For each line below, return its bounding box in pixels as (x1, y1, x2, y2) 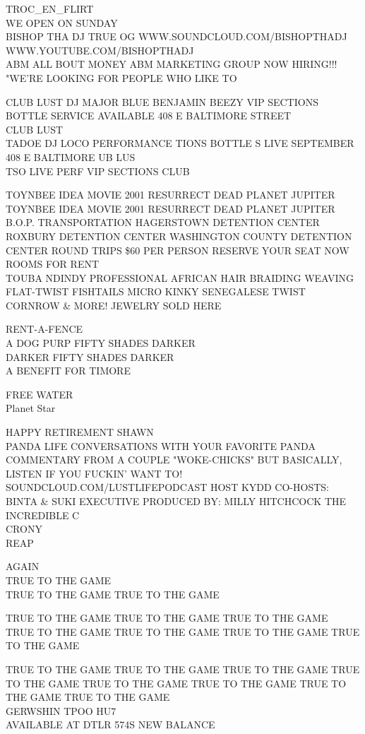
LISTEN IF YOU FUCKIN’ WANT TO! (6, 466, 183, 480)
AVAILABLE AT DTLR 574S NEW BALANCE (6, 717, 215, 732)
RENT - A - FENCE (6, 321, 83, 336)
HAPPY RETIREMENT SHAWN (6, 425, 154, 439)
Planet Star (6, 401, 56, 415)
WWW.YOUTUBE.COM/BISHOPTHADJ (6, 42, 194, 57)
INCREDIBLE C (6, 507, 80, 522)
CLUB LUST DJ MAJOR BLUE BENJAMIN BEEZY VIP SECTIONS (6, 94, 318, 109)
